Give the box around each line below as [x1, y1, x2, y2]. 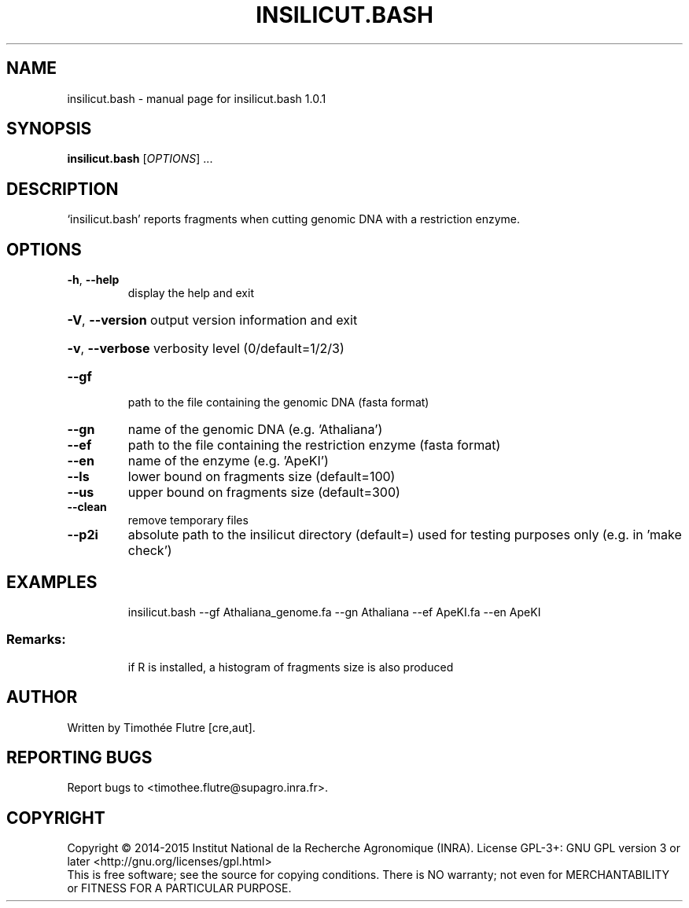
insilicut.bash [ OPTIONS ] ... [67, 152, 213, 166]
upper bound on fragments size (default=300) [127, 484, 400, 501]
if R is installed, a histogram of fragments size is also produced [127, 660, 454, 674]
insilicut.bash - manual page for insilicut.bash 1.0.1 [67, 91, 326, 105]
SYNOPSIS [6, 119, 92, 139]
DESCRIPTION [6, 178, 119, 199]
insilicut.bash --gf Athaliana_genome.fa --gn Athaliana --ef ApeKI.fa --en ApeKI [127, 605, 541, 619]
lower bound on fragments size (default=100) [127, 469, 396, 485]
